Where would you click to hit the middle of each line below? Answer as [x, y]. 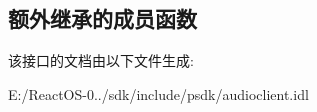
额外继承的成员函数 [102, 18]
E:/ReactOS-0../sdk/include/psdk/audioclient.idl [158, 93]
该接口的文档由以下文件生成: [101, 60]
